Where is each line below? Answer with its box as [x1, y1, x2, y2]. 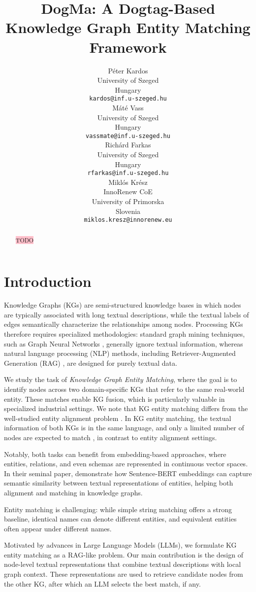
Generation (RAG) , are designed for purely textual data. [4, 357, 177, 368]
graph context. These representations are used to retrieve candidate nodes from [4, 569, 243, 579]
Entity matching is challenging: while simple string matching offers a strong [4, 504, 232, 514]
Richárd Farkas [105, 139, 151, 150]
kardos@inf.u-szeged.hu [89, 95, 167, 103]
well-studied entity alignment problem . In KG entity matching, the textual [4, 413, 231, 423]
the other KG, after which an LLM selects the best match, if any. [4, 578, 201, 589]
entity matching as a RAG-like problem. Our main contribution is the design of [4, 549, 243, 559]
